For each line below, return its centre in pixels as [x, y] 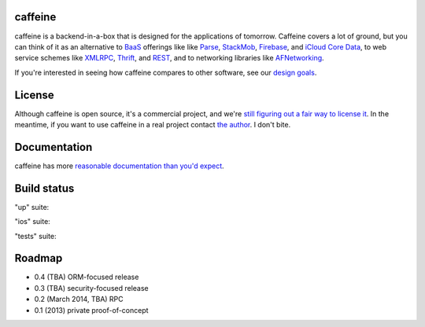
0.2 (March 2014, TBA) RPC [79, 299]
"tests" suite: [35, 236]
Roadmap [39, 258]
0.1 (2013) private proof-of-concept [91, 310]
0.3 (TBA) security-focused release [91, 288]
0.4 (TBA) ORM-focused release [87, 277]
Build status [44, 188]
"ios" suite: [32, 222]
